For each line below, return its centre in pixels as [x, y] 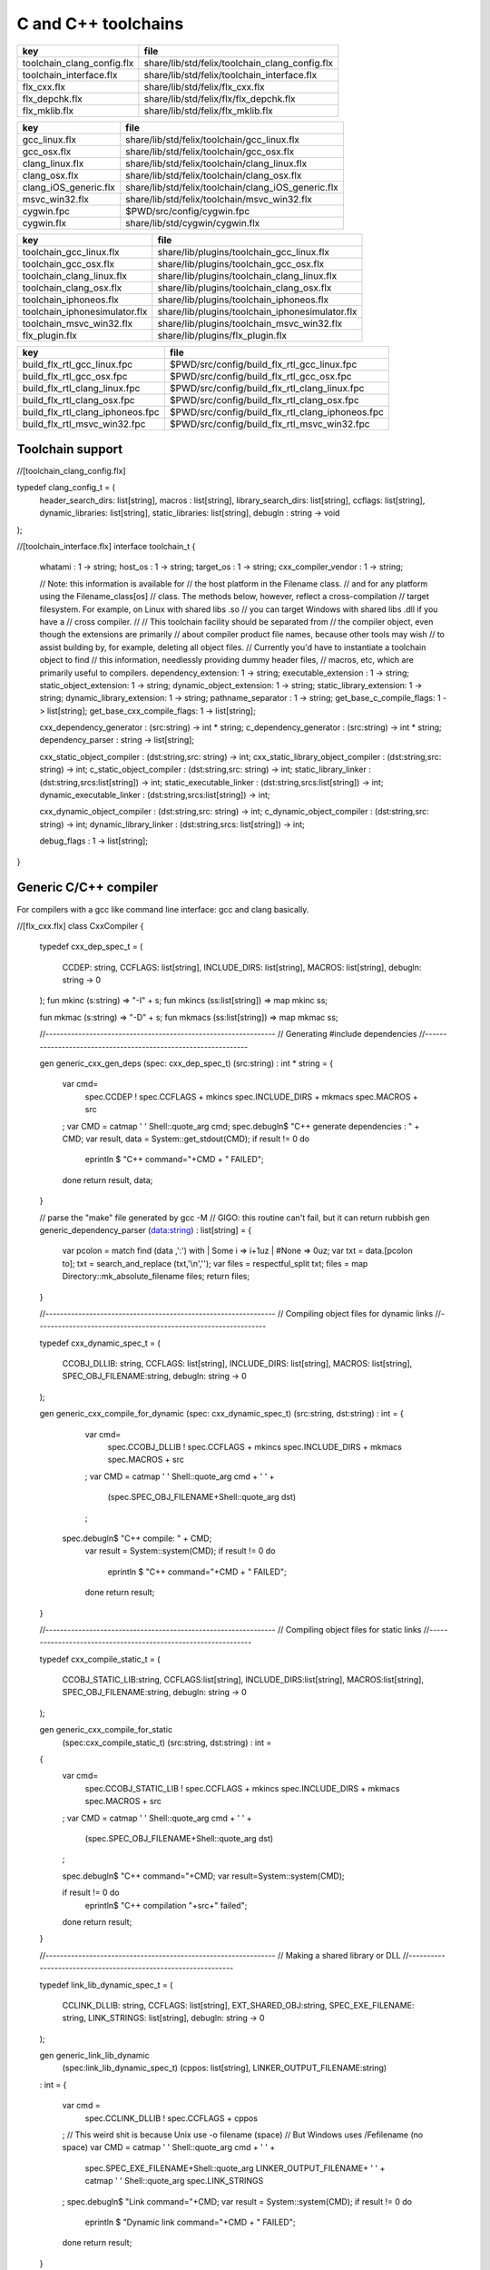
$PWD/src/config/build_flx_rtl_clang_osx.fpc [265, 400]
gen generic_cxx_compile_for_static [106, 1730]
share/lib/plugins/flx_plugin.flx [222, 335]
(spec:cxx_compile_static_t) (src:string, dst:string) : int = [167, 1742]
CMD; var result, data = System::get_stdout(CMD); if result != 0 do [186, 1139]
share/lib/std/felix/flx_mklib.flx [209, 111]
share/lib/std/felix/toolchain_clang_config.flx [239, 63]
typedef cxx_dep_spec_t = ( [91, 947]
